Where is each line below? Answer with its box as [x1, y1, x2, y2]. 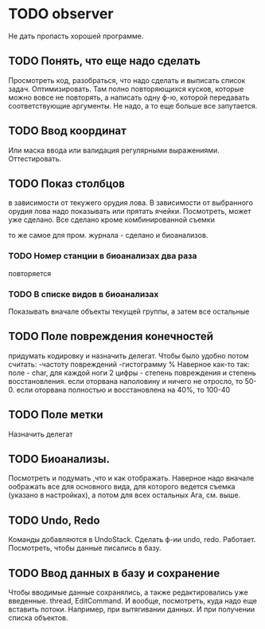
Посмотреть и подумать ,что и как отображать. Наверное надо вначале [8, 473, 255, 483]
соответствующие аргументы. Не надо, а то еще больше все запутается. [8, 101, 258, 110]
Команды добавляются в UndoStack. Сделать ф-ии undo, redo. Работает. [8, 535, 256, 544]
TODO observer [8, 5, 114, 23]
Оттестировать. [8, 153, 62, 164]
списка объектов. [8, 613, 68, 623]
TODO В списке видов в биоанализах [8, 288, 159, 299]
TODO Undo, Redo [8, 513, 100, 527]
